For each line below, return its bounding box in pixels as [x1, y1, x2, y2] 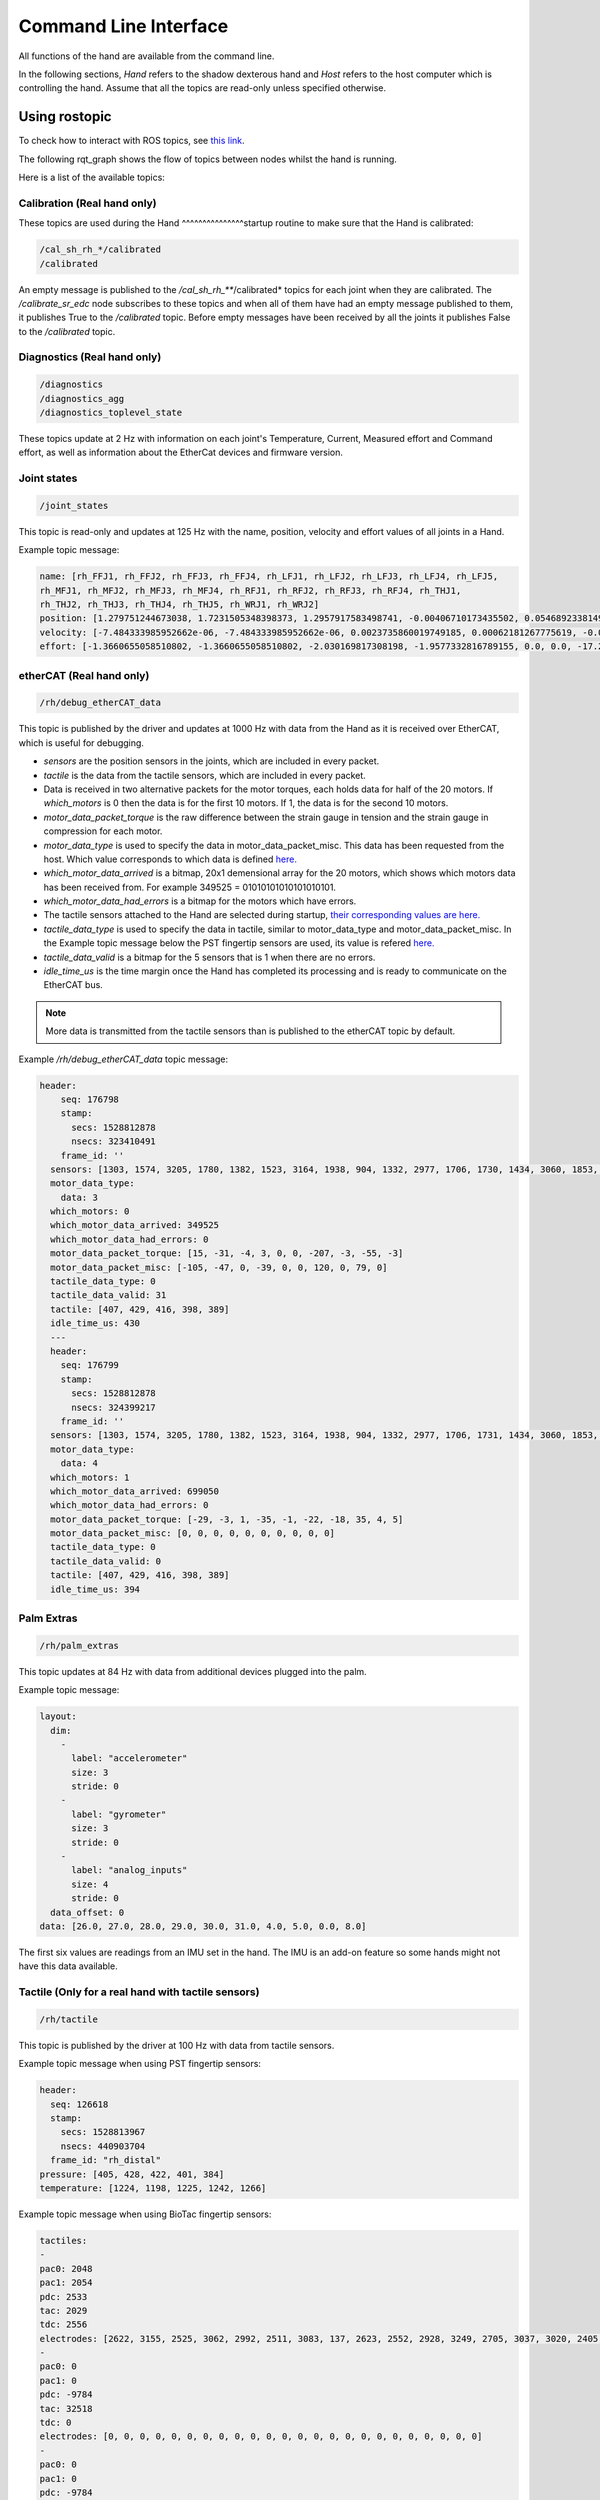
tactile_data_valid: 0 [50, 1555, 162, 1567]
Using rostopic [18, 108, 112, 125]
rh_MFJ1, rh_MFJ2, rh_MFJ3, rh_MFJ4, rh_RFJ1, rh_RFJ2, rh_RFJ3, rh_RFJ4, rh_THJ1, [39, 585, 462, 596]
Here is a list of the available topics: [18, 171, 165, 184]
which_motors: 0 [50, 1206, 130, 1217]
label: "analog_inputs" [71, 1865, 188, 1876]
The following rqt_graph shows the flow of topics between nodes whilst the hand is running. [18, 153, 397, 165]
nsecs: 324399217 [71, 1401, 157, 1413]
